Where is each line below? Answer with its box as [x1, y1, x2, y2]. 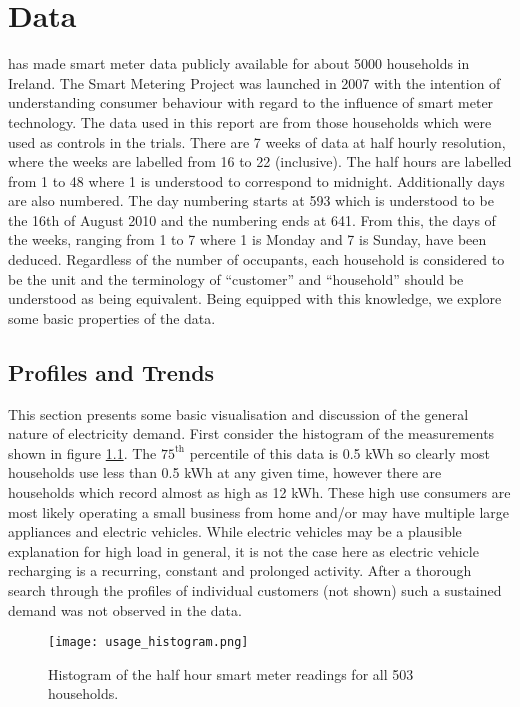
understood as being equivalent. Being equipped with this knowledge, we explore [8, 288, 502, 309]
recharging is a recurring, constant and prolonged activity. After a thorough [8, 560, 472, 581]
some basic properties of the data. [8, 307, 216, 328]
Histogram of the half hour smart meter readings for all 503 [48, 663, 414, 684]
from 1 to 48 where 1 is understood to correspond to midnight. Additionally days [8, 170, 505, 191]
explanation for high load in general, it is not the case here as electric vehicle [8, 540, 479, 561]
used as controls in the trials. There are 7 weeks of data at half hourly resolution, [8, 131, 506, 152]
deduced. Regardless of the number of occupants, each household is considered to [8, 249, 505, 270]
